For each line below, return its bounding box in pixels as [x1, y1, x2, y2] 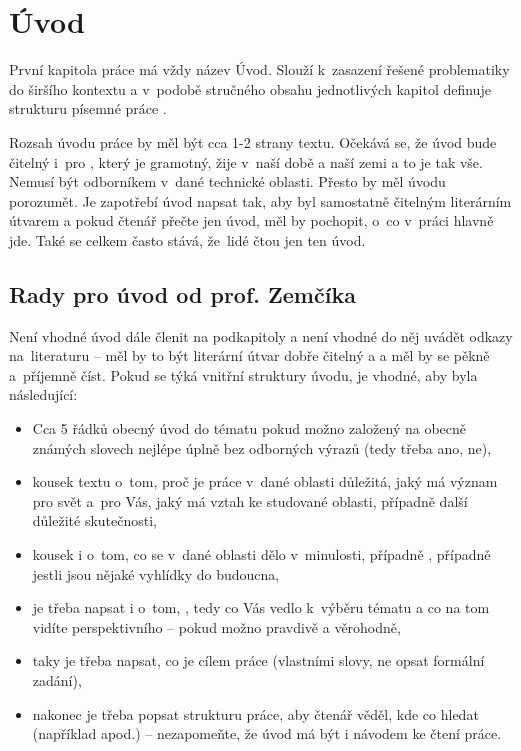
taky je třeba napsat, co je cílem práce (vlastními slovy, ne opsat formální [32, 650, 485, 671]
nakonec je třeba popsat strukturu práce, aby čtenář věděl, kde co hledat [32, 703, 479, 724]
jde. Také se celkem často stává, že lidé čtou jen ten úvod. [9, 229, 366, 250]
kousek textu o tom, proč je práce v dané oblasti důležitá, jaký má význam [32, 471, 498, 492]
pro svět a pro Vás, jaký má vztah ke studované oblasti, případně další [32, 490, 468, 511]
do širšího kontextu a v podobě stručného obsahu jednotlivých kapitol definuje [9, 78, 491, 99]
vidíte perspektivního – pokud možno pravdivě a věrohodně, [32, 616, 401, 637]
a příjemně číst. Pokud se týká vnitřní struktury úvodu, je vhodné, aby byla [9, 364, 478, 385]
